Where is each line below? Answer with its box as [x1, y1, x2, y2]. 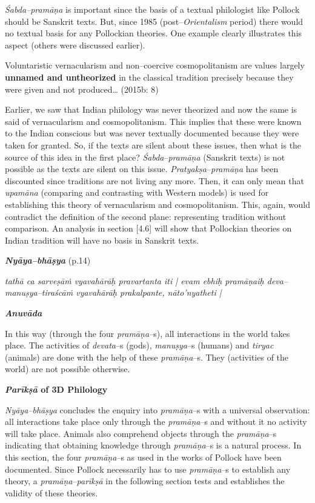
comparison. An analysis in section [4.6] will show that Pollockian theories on [5, 222, 292, 235]
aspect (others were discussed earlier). [5, 38, 145, 51]
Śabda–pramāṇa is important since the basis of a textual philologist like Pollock [5, 3, 300, 15]
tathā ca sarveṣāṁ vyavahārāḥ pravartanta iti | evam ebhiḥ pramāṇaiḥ [5, 274, 264, 287]
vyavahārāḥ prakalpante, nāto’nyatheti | [76, 286, 222, 299]
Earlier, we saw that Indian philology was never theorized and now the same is [5, 103, 297, 116]
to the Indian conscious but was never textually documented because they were [5, 127, 299, 139]
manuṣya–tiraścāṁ [5, 286, 73, 299]
